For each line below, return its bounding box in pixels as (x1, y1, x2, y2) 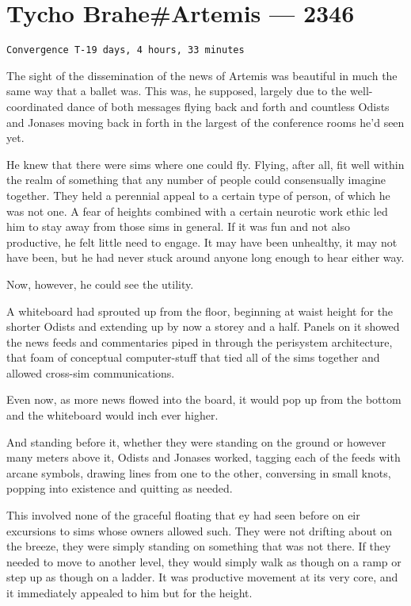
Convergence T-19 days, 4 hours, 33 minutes (6, 44, 245, 56)
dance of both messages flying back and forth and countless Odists (67, 98, 390, 114)
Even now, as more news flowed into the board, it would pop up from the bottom (6, 391, 401, 408)
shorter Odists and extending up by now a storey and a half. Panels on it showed (6, 318, 400, 335)
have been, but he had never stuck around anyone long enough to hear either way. (6, 249, 405, 266)
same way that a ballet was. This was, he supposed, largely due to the (6, 82, 347, 99)
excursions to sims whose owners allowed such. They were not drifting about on (6, 522, 393, 539)
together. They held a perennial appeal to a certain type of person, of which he (6, 186, 390, 203)
